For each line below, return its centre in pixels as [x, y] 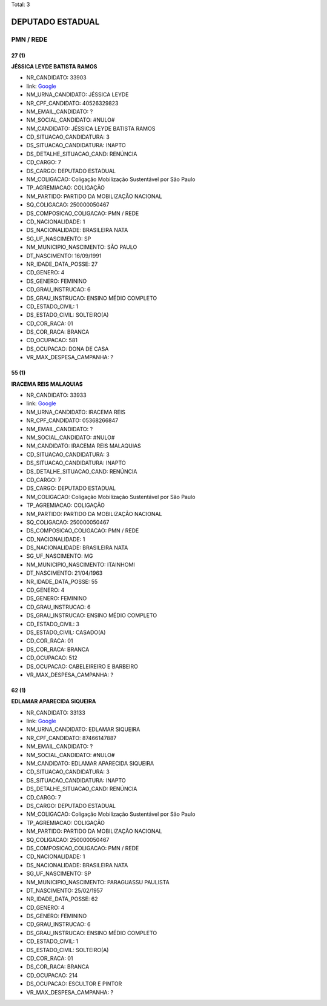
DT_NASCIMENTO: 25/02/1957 [64, 890]
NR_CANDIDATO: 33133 [56, 712]
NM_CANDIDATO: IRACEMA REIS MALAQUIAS [84, 446]
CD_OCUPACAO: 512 [52, 658]
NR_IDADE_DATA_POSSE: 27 [62, 264]
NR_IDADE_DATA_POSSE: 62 [62, 899]
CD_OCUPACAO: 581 [52, 340]
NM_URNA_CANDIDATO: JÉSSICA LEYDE [78, 94]
